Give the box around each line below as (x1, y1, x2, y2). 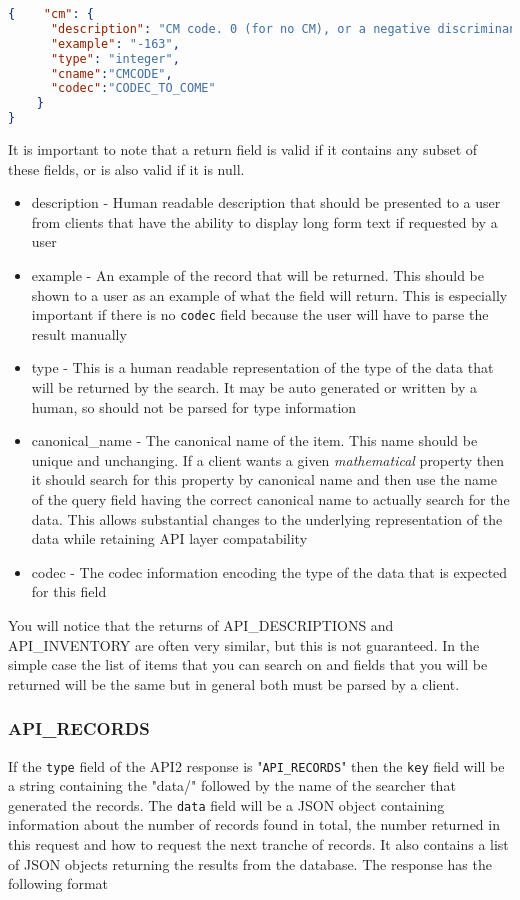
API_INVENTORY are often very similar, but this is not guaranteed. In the (8, 634, 480, 655)
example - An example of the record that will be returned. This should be (31, 264, 484, 285)
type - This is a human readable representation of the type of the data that (31, 357, 494, 378)
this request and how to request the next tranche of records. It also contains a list (8, 834, 509, 855)
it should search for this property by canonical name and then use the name (31, 469, 497, 490)
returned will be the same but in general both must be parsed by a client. (8, 673, 460, 694)
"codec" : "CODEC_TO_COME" (50, 81, 216, 96)
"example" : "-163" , (50, 36, 180, 51)
